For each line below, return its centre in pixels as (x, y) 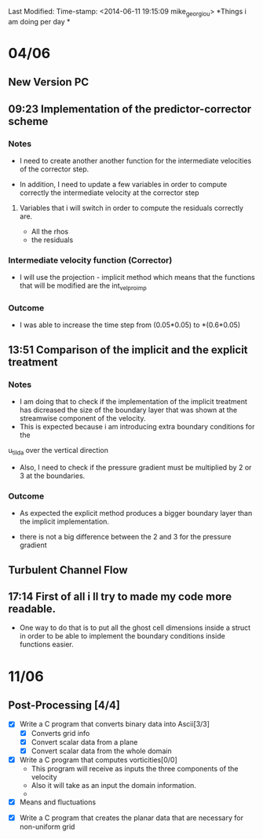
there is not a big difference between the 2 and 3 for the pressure (125, 537)
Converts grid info (60, 733)
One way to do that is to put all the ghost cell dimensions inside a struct (135, 627)
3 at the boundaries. (52, 476)
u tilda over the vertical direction (58, 451)
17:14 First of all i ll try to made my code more (120, 597)
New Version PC (49, 82)
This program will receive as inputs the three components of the (135, 768)
